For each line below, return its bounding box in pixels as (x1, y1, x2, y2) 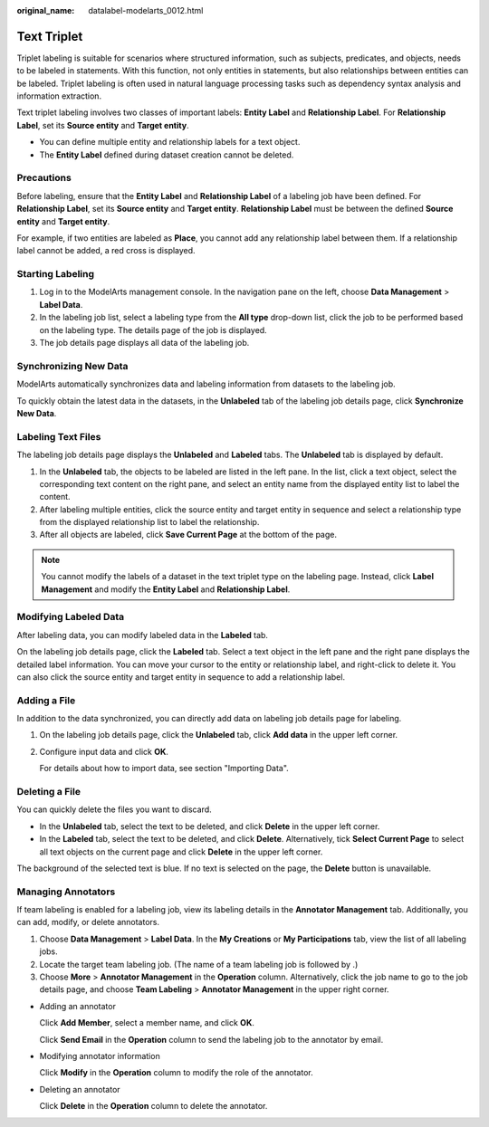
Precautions (16, 172, 72, 185)
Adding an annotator (39, 1000, 117, 1011)
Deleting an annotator (39, 1084, 121, 1094)
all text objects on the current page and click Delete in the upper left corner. (39, 846, 323, 857)
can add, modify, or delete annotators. (16, 917, 160, 928)
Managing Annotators (16, 885, 116, 898)
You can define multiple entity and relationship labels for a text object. (39, 137, 301, 148)
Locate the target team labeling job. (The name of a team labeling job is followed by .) (39, 959, 359, 969)
